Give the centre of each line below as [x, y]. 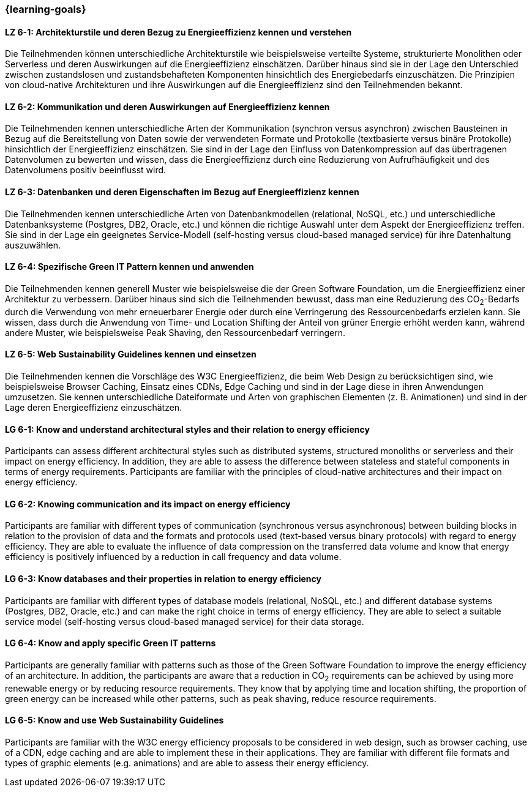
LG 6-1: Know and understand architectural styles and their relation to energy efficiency [187, 429]
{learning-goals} [46, 9]
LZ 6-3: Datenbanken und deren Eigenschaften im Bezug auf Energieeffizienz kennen [182, 192]
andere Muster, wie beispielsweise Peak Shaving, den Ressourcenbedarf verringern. [175, 332]
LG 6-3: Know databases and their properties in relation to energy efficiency [163, 578]
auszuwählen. [33, 245]
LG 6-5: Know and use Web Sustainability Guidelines [114, 720]
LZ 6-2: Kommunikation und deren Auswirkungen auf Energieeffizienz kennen [167, 106]
